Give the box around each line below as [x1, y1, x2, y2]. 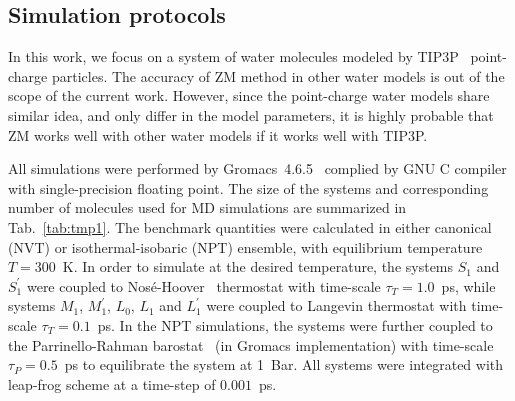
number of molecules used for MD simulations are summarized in [8, 197, 407, 218]
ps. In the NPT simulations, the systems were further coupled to [97, 314, 493, 335]
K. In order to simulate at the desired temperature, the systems [62, 256, 454, 277]
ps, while [441, 275, 496, 296]
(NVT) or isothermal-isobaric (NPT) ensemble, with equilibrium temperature [8, 236, 483, 257]
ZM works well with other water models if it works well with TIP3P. [8, 124, 428, 145]
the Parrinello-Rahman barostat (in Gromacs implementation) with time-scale [8, 334, 494, 355]
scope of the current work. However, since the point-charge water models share [8, 85, 490, 106]
